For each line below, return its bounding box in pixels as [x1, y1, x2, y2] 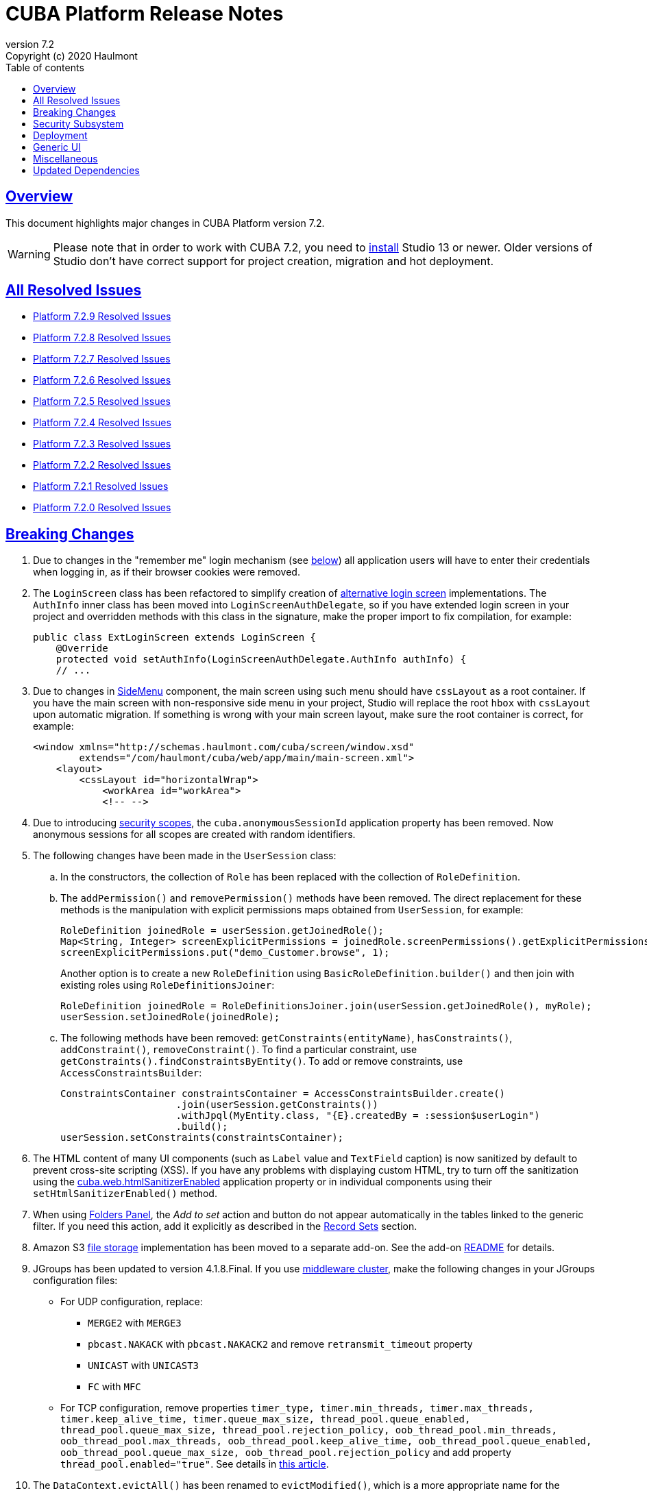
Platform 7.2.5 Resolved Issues [33, 395, 171, 408]
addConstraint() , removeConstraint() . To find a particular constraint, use [60, 1044, 417, 1056]
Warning [8, 247, 51, 261]
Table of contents [5, 61, 84, 73]
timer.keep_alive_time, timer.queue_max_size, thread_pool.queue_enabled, [60, 1414, 471, 1425]
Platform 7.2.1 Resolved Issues [33, 480, 169, 493]
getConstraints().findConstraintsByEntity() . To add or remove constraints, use [60, 1055, 463, 1068]
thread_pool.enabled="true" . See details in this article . [60, 1458, 329, 1470]
